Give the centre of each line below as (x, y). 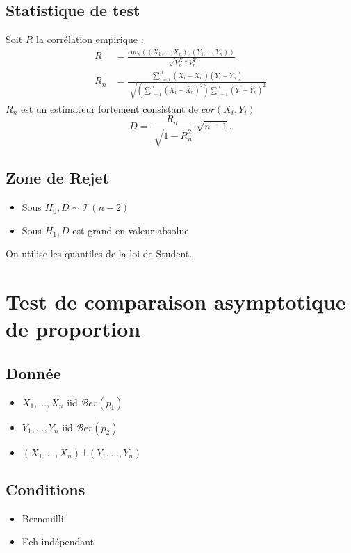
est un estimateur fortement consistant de (109, 108)
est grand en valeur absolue (131, 230)
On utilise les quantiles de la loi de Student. (99, 254)
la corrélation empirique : (90, 39)
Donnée (33, 372)
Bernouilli (43, 518)
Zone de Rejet (57, 178)
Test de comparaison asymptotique (176, 302)
